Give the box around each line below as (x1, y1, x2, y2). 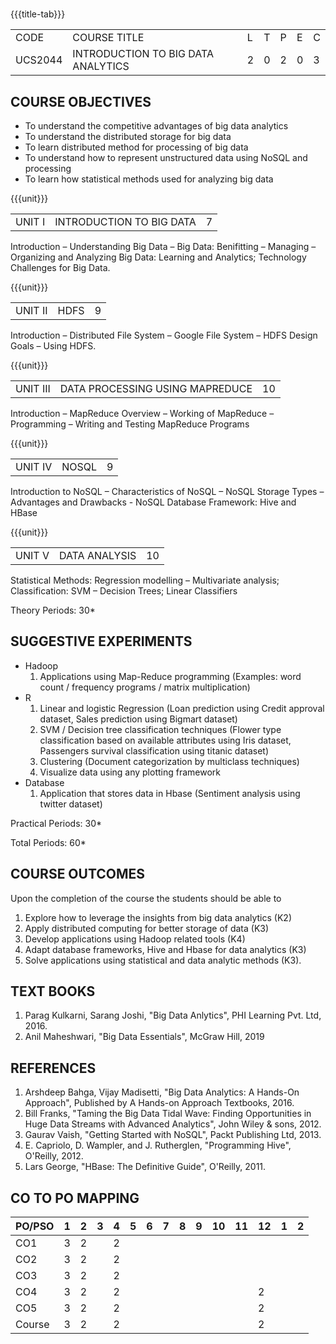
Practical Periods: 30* (10, 817, 103, 829)
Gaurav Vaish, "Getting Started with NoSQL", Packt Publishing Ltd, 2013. (24, 1129, 322, 1141)
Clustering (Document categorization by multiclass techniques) (39, 755, 300, 767)
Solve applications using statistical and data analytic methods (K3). (24, 954, 302, 966)
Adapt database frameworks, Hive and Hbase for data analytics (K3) (24, 943, 307, 955)
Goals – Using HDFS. (10, 340, 97, 352)
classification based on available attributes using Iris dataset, (39, 734, 292, 746)
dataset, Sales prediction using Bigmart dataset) (39, 713, 238, 725)
